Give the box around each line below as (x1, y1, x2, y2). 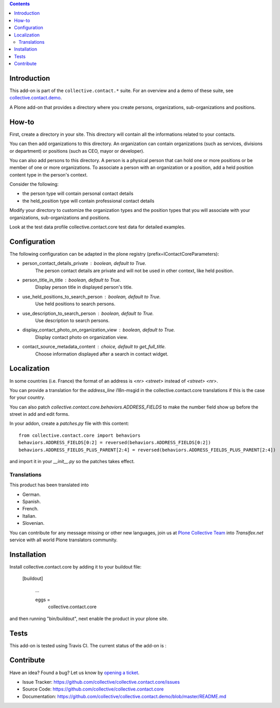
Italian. (22, 512, 37, 519)
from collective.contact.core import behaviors (18, 432, 141, 438)
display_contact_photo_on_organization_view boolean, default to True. (22, 327, 175, 333)
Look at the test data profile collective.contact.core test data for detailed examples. (9, 224, 186, 230)
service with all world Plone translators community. (9, 537, 118, 543)
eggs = (35, 596, 50, 603)
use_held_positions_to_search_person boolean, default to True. (22, 293, 161, 299)
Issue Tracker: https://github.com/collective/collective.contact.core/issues (22, 679, 180, 685)
